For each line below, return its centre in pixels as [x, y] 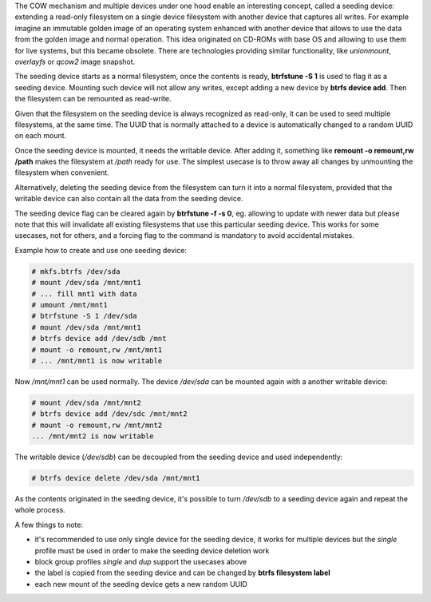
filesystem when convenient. [62, 172]
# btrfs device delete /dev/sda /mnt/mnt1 [116, 478]
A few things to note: [49, 525]
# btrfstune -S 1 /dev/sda [84, 316]
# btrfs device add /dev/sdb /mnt [99, 339]
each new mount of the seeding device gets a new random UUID [141, 584]
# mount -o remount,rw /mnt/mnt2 [97, 425]
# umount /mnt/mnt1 [69, 305]
